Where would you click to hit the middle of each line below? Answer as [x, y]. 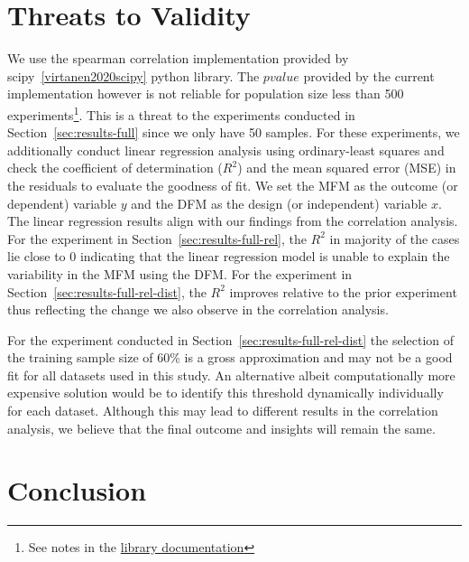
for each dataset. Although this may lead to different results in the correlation [223, 411]
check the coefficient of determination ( [115, 168]
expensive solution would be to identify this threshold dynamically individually [225, 393]
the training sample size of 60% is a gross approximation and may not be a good [230, 357]
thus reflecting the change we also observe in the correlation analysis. [198, 309]
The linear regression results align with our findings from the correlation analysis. [233, 221]
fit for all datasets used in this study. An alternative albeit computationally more [231, 375]
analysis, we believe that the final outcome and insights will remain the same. [221, 428]
